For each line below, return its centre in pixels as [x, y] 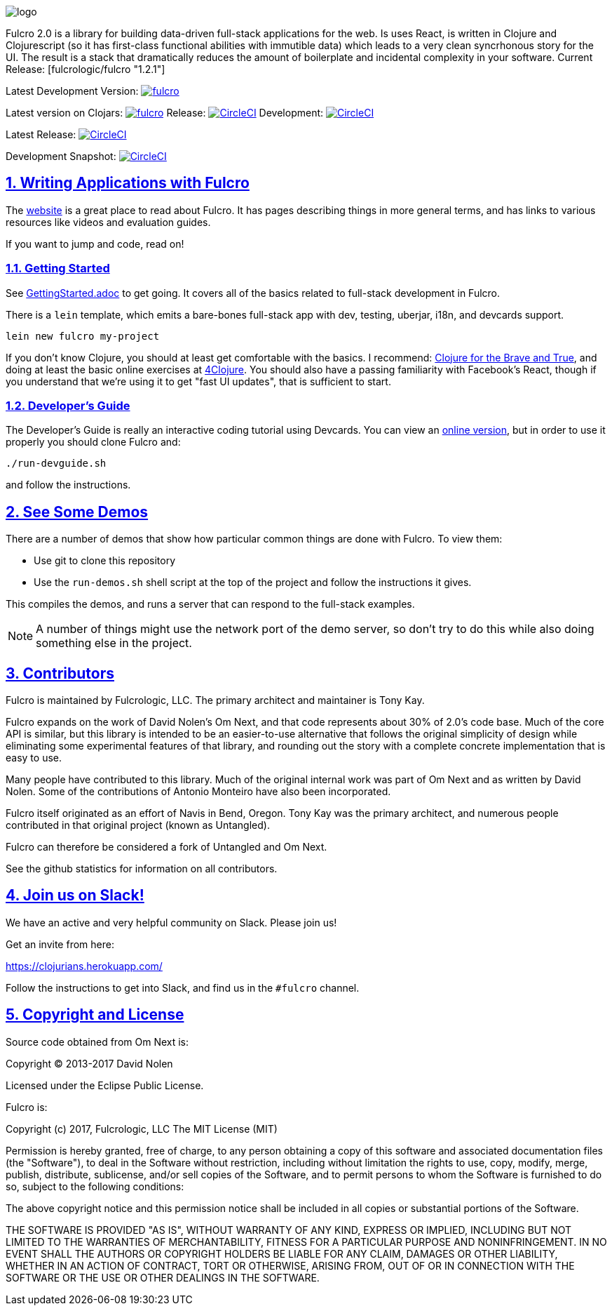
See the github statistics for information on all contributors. [142, 869]
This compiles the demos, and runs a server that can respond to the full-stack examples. [210, 604]
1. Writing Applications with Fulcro [128, 183]
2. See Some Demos [77, 512]
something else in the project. [114, 643]
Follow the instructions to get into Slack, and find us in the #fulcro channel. [183, 987]
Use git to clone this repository [105, 561]
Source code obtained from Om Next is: [97, 1042]
